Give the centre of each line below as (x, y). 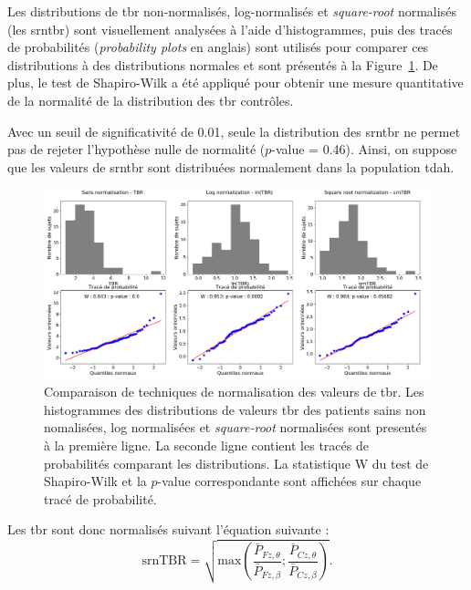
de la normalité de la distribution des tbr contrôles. (151, 100)
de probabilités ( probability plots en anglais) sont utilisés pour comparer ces (218, 47)
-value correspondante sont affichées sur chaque (289, 481)
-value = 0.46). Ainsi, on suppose (364, 149)
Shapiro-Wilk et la (95, 481)
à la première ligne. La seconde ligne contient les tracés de (206, 445)
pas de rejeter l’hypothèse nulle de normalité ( (136, 149)
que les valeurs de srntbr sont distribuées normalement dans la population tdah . (231, 166)
